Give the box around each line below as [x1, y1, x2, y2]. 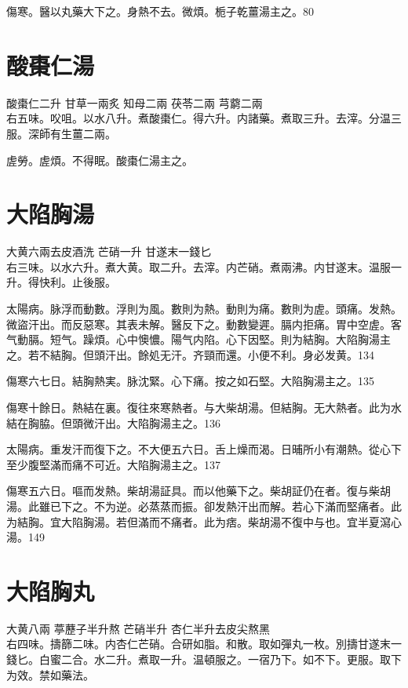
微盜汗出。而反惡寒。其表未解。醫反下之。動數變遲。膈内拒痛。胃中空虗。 [6, 315, 391, 332]
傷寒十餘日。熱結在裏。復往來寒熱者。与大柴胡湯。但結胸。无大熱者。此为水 [6, 399, 402, 415]
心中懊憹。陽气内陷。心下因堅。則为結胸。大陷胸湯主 [115, 331, 391, 348]
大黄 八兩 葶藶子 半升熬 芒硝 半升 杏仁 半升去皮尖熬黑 [6, 620, 271, 636]
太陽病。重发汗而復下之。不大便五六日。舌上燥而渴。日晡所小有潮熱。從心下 [6, 441, 402, 457]
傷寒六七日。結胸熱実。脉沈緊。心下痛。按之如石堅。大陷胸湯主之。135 [6, 373, 374, 389]
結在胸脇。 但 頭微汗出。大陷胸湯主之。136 [6, 414, 220, 431]
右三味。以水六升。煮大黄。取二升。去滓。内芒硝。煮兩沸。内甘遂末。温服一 [6, 258, 402, 275]
